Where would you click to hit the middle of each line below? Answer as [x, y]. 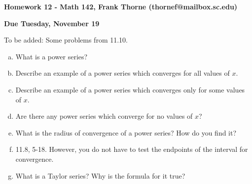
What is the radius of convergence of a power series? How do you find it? [126, 132]
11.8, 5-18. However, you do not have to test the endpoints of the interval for [132, 149]
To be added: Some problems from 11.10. [66, 40]
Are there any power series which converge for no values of [104, 116]
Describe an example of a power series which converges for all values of [123, 73]
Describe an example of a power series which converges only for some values [130, 89]
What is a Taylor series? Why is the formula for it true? [100, 175]
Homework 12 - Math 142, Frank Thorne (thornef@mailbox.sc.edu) [121, 6]
